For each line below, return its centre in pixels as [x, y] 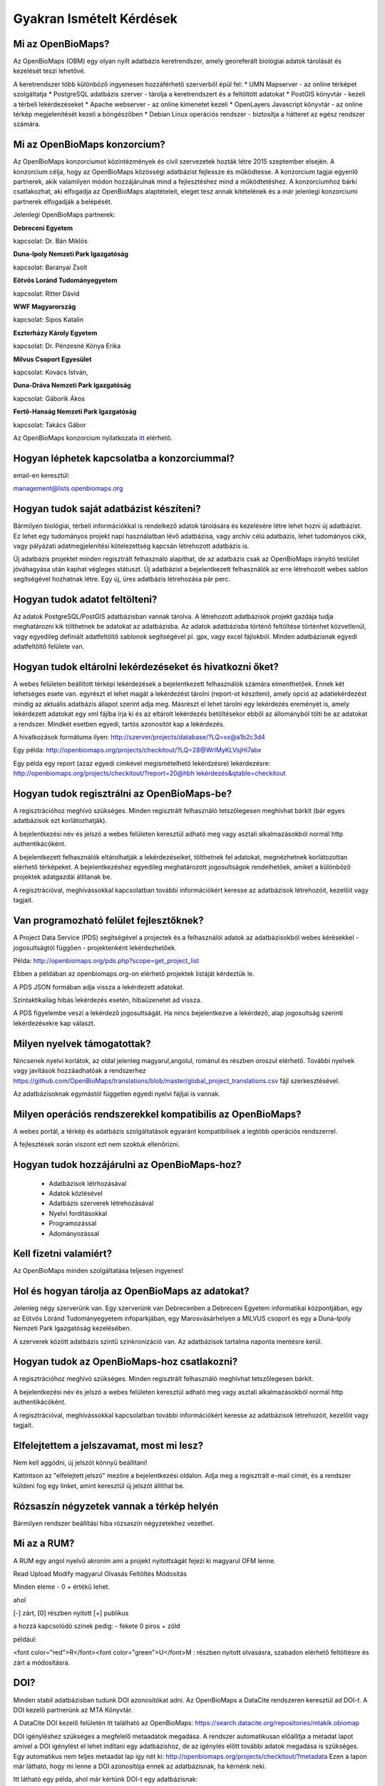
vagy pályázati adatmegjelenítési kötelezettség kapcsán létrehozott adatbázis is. [131, 546]
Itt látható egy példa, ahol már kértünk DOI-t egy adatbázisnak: [106, 1780]
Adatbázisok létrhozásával [88, 1183]
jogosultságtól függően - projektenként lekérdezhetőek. [95, 947]
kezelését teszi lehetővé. [50, 71]
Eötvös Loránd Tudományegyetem [65, 280]
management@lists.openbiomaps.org [68, 489]
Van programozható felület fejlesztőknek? [109, 921]
